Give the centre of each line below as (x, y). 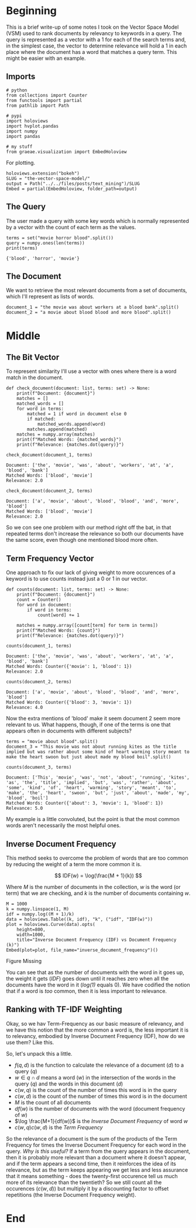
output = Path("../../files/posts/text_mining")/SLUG (73, 184)
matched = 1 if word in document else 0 (77, 414)
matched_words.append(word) (72, 424)
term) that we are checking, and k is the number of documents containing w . (98, 893)
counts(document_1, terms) (39, 646)
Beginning (32, 11)
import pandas (23, 136)
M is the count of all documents (53, 1102)
